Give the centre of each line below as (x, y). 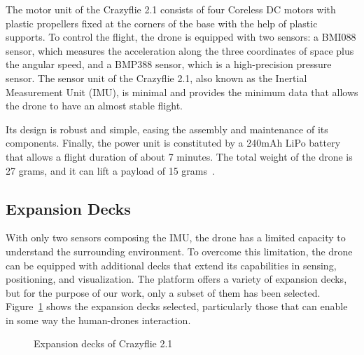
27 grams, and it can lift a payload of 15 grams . (110, 170)
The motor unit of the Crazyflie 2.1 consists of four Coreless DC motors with (171, 9)
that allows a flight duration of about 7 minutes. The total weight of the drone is (179, 156)
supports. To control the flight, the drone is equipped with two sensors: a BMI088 (181, 37)
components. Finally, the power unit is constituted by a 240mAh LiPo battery (173, 143)
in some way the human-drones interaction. (98, 320)
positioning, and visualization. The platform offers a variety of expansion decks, (176, 279)
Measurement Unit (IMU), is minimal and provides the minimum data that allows (182, 92)
